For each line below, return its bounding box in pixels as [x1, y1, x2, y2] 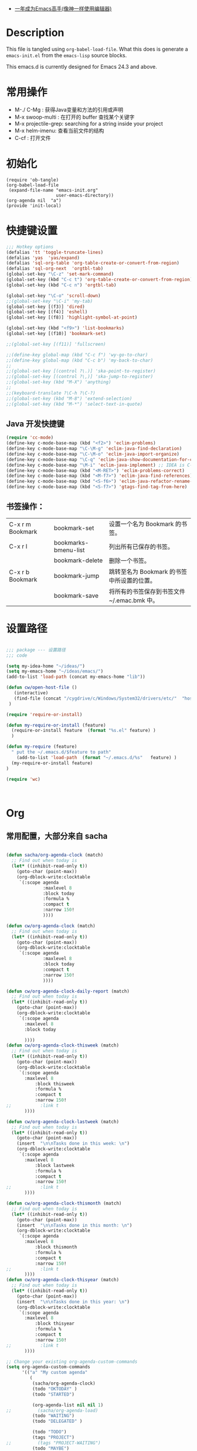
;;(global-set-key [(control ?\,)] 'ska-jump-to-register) [6, 374, 154, 380]
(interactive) [13, 690, 49, 696]
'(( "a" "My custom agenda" [21, 1369, 88, 1376]
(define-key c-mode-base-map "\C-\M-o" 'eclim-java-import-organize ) [6, 451, 180, 457]
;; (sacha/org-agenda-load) [6, 1407, 98, 1413]
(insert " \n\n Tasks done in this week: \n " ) [16, 1141, 130, 1146]
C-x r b [9, 568, 30, 576]
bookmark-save [53, 591, 98, 600]
